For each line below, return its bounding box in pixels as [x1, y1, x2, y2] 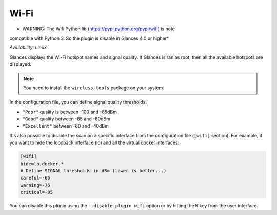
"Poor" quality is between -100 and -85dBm [22, 109, 117, 115]
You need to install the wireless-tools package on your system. [23, 85, 164, 91]
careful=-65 [20, 175, 51, 181]
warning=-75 [20, 182, 51, 188]
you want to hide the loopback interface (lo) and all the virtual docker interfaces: [9, 139, 180, 146]
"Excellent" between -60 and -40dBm [22, 123, 109, 129]
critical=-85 [20, 189, 53, 195]
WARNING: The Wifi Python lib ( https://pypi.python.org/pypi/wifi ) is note [22, 26, 175, 32]
